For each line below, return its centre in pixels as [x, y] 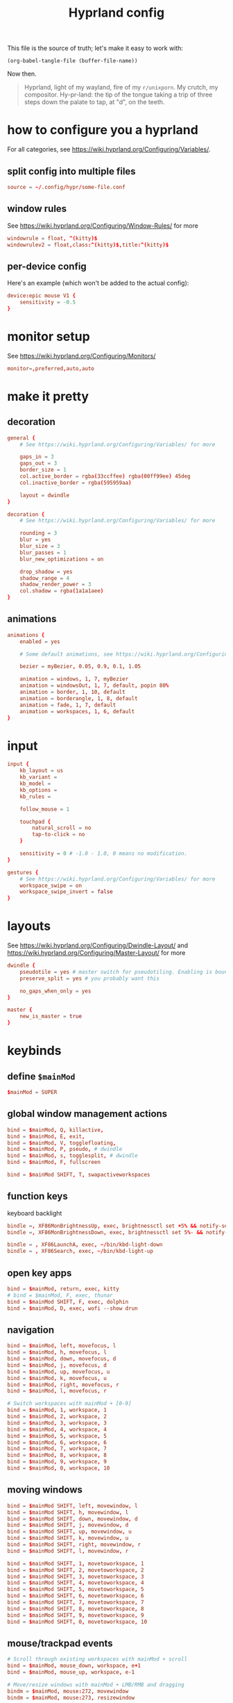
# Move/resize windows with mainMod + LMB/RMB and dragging [96, 1685]
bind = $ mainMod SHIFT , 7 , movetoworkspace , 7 [76, 1602]
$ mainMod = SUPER [32, 1093]
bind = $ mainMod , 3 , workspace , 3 [57, 1423]
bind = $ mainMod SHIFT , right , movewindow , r [74, 1545]
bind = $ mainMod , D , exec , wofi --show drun [72, 1308]
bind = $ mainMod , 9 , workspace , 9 [57, 1462]
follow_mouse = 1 [45, 809]
